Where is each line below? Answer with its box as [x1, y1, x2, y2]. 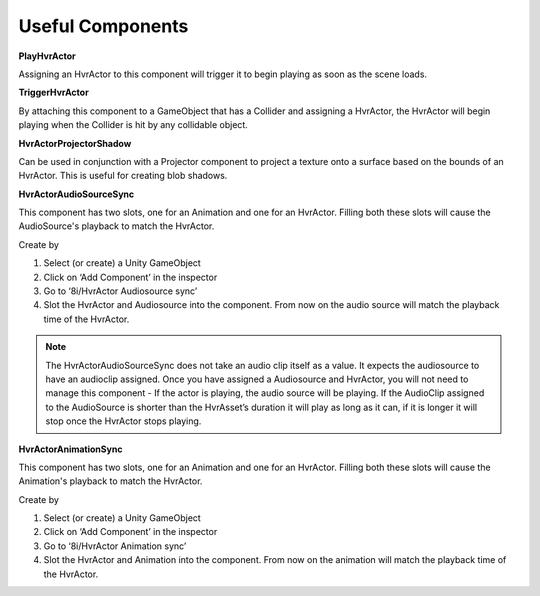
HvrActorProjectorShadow [18, 137, 132, 149]
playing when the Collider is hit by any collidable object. [18, 119, 249, 131]
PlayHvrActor [18, 50, 77, 62]
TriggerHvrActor [18, 86, 89, 99]
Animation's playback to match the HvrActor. [18, 475, 203, 487]
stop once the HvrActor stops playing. [45, 415, 202, 427]
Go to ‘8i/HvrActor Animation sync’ [43, 540, 187, 552]
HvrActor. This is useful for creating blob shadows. [18, 170, 228, 182]
